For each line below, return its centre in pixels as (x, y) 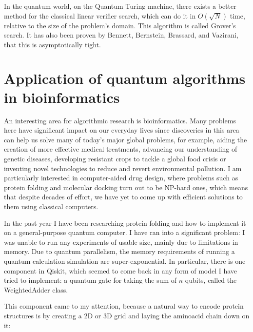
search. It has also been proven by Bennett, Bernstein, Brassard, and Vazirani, (121, 35)
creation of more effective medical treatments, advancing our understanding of (121, 149)
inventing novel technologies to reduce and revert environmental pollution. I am (123, 168)
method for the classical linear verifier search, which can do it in (100, 15)
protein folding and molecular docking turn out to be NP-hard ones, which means (126, 187)
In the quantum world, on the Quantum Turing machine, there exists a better (120, 6)
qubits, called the (211, 280)
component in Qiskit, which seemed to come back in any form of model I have (121, 270)
